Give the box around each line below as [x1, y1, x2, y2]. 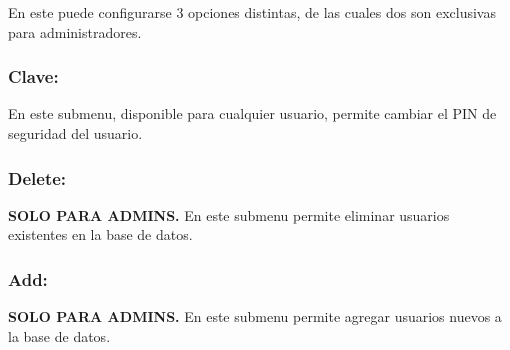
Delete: [8, 165, 67, 190]
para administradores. [8, 21, 142, 42]
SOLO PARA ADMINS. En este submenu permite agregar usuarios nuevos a [8, 306, 502, 327]
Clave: [8, 64, 59, 89]
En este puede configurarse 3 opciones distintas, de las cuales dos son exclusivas [8, 2, 496, 22]
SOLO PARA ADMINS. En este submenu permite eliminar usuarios [8, 204, 450, 225]
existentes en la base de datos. [8, 224, 193, 245]
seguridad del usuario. [8, 123, 143, 143]
